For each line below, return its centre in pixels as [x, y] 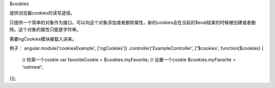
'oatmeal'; [33, 67]
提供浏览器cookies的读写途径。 [42, 13]
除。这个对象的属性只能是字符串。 [45, 30]
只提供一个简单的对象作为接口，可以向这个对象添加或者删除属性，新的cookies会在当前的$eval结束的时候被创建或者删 [133, 22]
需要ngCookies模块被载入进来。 [43, 39]
